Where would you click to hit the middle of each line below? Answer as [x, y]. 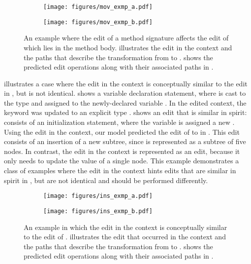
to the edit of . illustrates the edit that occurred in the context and [125, 237]
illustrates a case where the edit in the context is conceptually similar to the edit [126, 83]
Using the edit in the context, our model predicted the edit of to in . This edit [122, 132]
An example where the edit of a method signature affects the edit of [126, 38]
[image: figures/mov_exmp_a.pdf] [98, 7]
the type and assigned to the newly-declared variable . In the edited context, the [125, 102]
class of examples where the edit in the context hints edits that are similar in [120, 170]
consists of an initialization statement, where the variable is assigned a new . [119, 122]
